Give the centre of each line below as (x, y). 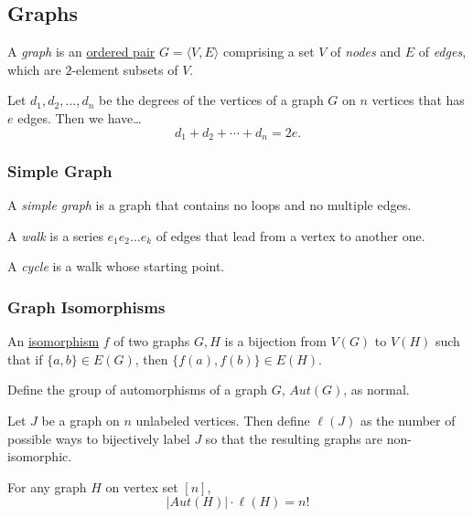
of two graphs (152, 341)
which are (34, 69)
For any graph (47, 486)
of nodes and (365, 52)
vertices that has (418, 100)
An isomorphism (54, 341)
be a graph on (81, 421)
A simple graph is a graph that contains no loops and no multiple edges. (210, 205)
